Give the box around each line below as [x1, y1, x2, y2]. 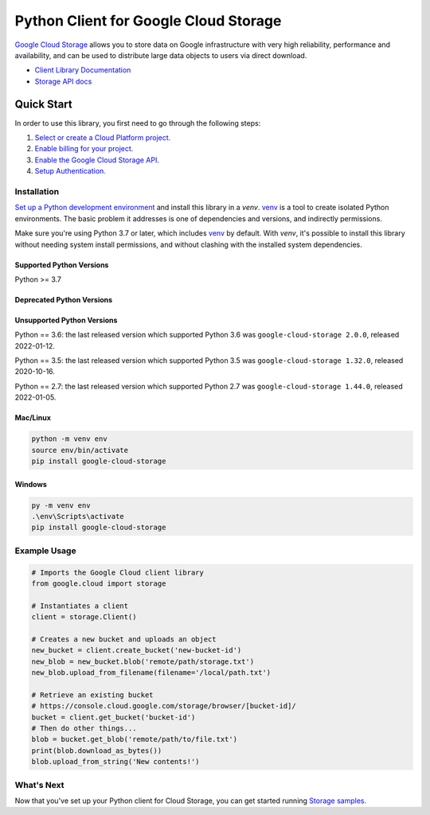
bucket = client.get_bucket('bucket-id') [31, 712, 196, 722]
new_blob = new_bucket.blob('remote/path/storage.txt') [31, 657, 255, 666]
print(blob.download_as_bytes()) [31, 746, 162, 755]
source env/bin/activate [31, 446, 129, 454]
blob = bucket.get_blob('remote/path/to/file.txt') [31, 735, 238, 744]
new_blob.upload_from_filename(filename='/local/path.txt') [31, 669, 272, 677]
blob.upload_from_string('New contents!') [31, 757, 200, 766]
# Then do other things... [31, 723, 137, 732]
